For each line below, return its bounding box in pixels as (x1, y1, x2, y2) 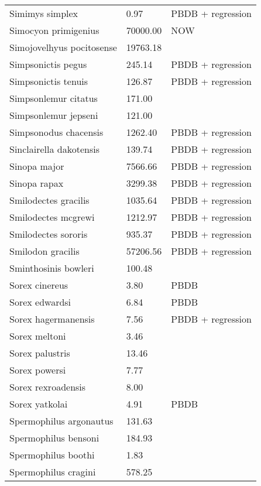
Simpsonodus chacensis (9, 125, 104, 139)
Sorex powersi (9, 363, 66, 377)
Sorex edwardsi (9, 295, 71, 309)
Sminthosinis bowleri (9, 261, 94, 275)
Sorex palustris (9, 346, 70, 360)
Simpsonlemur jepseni (9, 108, 98, 122)
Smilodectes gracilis (9, 193, 90, 207)
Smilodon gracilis (9, 244, 80, 258)
